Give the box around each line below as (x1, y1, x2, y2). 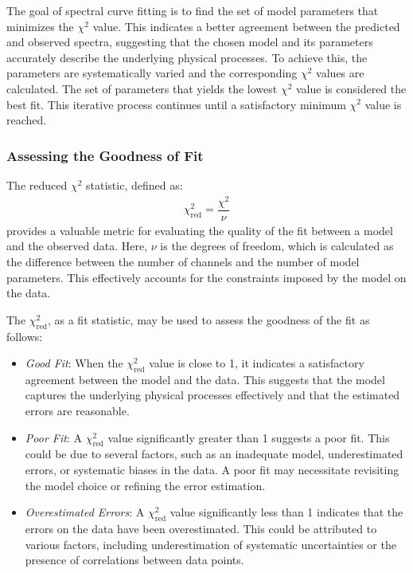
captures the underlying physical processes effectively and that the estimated (25, 387, 400, 403)
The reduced (6, 176, 68, 193)
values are (316, 65, 364, 81)
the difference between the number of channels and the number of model (6, 253, 360, 269)
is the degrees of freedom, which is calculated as (160, 237, 394, 254)
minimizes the (6, 18, 74, 34)
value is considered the (296, 80, 407, 96)
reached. (6, 112, 47, 128)
